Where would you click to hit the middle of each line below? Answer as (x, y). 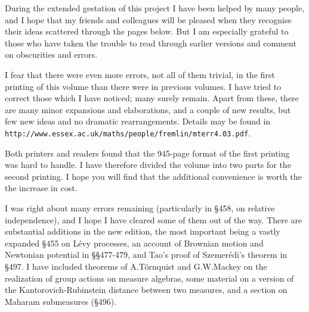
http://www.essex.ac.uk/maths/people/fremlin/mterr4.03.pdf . (128, 132)
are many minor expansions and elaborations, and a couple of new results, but (148, 109)
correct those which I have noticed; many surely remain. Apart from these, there (152, 98)
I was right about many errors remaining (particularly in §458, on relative (140, 208)
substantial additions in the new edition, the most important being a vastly (143, 231)
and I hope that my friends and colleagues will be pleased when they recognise (148, 19)
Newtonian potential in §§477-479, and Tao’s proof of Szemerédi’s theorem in (146, 255)
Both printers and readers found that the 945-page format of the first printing (147, 153)
